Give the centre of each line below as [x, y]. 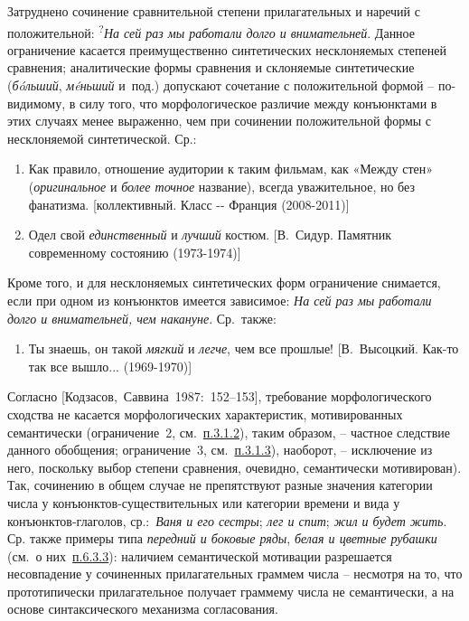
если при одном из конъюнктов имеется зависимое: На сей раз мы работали [220, 300]
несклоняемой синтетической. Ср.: [102, 138]
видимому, [37, 103]
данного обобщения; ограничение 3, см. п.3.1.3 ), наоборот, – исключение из [220, 450]
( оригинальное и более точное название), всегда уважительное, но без [221, 186]
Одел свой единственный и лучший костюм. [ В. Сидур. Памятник [210, 235]
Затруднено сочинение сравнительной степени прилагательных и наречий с [214, 11]
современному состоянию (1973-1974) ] [135, 252]
